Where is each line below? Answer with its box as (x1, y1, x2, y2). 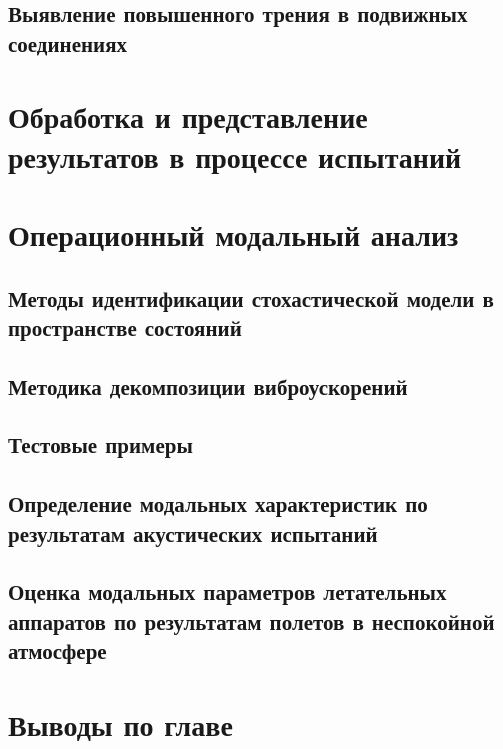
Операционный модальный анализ (8, 213, 459, 254)
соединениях (8, 27, 128, 58)
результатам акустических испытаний (8, 517, 378, 548)
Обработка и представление (8, 96, 368, 137)
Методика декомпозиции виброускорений (8, 370, 408, 401)
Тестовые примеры (8, 429, 193, 460)
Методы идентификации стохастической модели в (8, 282, 494, 313)
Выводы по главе (8, 703, 233, 744)
